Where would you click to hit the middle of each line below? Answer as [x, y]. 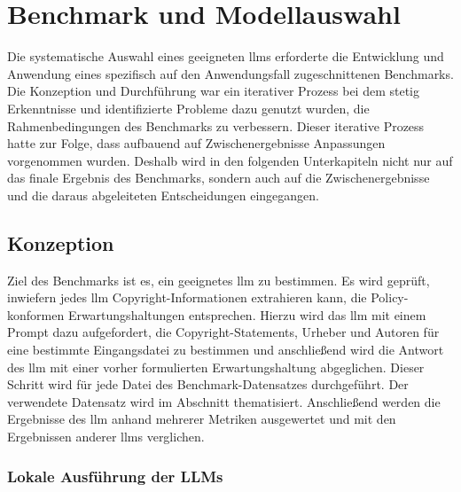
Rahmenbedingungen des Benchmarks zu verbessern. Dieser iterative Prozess [216, 125]
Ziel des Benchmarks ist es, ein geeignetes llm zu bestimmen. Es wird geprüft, [219, 280]
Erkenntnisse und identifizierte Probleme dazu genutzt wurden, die [188, 108]
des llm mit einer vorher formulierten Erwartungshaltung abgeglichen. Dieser [216, 367]
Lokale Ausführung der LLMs [115, 476]
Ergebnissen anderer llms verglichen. [106, 437]
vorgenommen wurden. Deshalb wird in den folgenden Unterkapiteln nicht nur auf [230, 160]
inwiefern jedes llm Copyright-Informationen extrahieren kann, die [187, 297]
